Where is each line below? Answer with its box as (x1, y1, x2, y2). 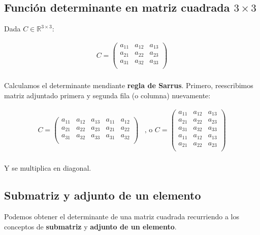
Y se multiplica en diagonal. (4, 163, 91, 173)
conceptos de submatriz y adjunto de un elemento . (4, 221, 177, 231)
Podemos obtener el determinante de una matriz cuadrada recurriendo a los (4, 211, 240, 221)
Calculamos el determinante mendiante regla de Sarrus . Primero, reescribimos (4, 80, 253, 91)
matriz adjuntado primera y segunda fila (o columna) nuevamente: (4, 90, 211, 101)
